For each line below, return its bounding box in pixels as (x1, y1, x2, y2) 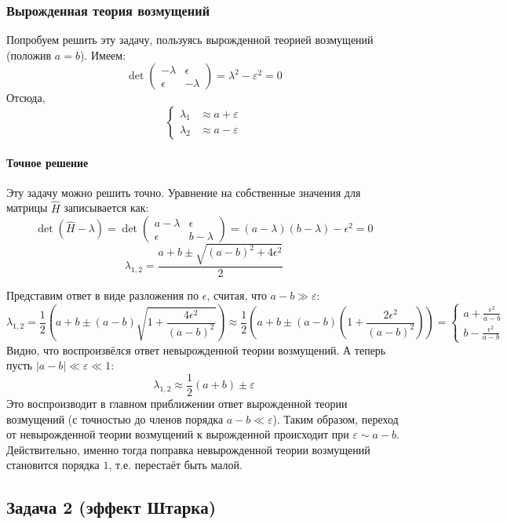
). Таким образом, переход (272, 410, 399, 427)
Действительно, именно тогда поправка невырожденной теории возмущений (6, 441, 370, 457)
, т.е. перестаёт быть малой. (108, 457, 243, 473)
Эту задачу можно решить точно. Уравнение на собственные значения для (6, 184, 361, 200)
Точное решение (6, 154, 89, 170)
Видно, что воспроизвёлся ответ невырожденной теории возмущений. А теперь (6, 341, 386, 358)
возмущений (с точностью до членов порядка (6, 410, 224, 427)
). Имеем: (79, 46, 126, 63)
